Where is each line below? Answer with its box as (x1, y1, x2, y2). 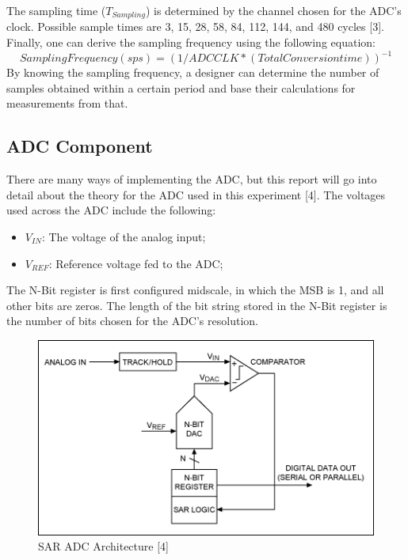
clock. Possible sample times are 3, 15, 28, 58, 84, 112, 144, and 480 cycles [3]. (6, 18, 384, 35)
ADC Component (6, 134, 153, 158)
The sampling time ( (6, 2, 106, 18)
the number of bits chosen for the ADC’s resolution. (6, 312, 258, 329)
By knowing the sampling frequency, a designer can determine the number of (6, 64, 379, 81)
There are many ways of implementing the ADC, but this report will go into (6, 171, 377, 187)
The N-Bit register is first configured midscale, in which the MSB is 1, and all (6, 282, 384, 298)
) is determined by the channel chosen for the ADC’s (145, 2, 402, 18)
